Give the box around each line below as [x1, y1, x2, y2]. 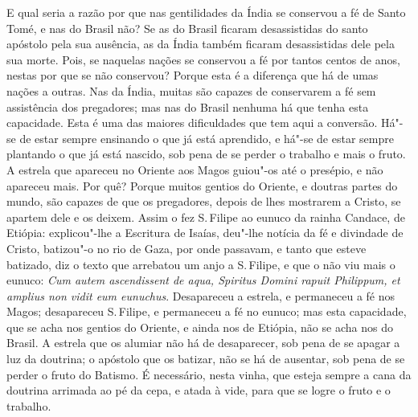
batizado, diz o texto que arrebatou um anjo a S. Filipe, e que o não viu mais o [6, 256, 395, 272]
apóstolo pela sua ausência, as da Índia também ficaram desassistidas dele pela [6, 35, 395, 52]
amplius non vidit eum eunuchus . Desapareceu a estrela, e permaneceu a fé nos [6, 287, 395, 304]
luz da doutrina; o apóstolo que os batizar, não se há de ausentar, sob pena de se [6, 350, 405, 367]
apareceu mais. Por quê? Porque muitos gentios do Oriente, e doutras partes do [6, 177, 398, 194]
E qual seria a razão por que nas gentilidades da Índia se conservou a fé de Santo [6, 4, 406, 20]
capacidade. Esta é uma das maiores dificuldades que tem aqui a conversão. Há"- [6, 114, 404, 131]
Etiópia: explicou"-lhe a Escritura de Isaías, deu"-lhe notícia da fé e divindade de [6, 224, 404, 241]
